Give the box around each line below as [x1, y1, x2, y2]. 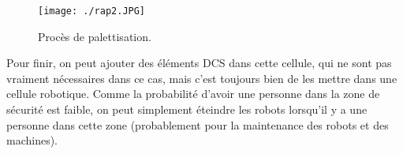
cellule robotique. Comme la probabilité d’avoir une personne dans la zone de [6, 85, 380, 102]
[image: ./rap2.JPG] [38, 6, 146, 17]
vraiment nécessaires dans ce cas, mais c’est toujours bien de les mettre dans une [6, 69, 397, 86]
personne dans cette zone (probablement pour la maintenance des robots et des [6, 116, 389, 133]
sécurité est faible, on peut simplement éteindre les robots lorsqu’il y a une [6, 101, 368, 118]
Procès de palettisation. [38, 28, 151, 44]
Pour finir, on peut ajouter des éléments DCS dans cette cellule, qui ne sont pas [6, 54, 392, 71]
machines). [6, 132, 58, 148]
